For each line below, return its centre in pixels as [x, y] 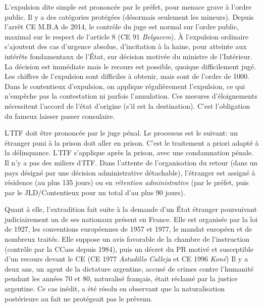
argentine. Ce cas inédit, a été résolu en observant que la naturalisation [115, 289]
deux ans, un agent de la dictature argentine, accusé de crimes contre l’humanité [129, 268]
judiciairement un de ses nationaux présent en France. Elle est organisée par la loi [131, 219]
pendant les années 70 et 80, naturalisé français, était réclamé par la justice [121, 278]
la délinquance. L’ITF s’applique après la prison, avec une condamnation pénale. [129, 152]
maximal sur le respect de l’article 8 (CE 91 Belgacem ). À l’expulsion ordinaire [127, 36]
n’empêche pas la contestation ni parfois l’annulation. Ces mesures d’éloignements [131, 96]
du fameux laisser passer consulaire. [60, 116]
